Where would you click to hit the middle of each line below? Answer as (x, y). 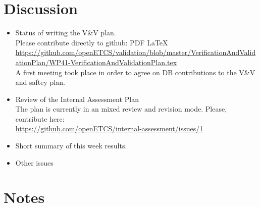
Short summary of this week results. (71, 146)
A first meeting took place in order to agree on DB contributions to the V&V (135, 72)
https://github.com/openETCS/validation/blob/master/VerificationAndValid (136, 52)
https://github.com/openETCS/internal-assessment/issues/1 (109, 128)
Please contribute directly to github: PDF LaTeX (92, 42)
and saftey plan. (40, 82)
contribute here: (40, 118)
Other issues (34, 162)
